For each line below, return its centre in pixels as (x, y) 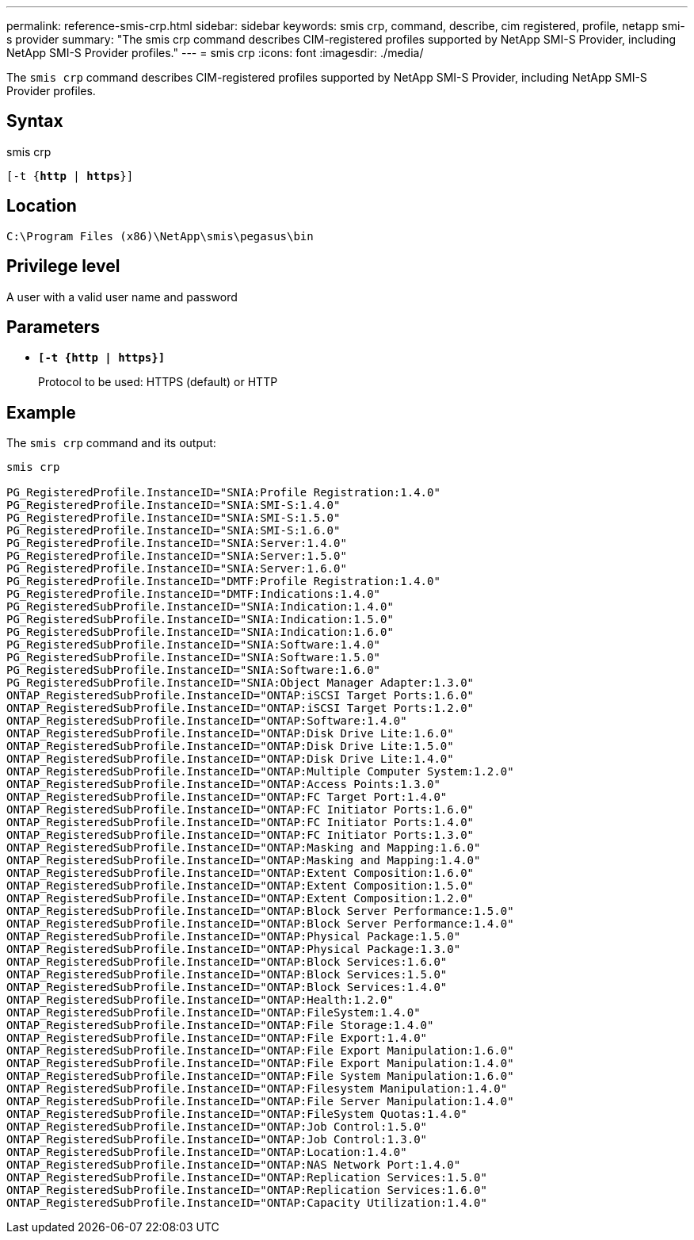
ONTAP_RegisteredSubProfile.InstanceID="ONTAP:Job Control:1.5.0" (217, 1127)
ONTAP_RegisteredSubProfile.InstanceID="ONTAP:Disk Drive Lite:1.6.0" (230, 734)
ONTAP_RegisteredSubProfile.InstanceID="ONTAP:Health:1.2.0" (200, 1000)
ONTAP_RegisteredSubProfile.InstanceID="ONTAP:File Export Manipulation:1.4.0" (260, 1064)
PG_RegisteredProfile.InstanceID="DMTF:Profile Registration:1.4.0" (223, 582)
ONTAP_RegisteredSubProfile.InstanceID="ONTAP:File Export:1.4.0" (217, 1038)
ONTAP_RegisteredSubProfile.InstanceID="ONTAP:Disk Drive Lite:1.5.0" (230, 746)
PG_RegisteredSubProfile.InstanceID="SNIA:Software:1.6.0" (194, 670)
